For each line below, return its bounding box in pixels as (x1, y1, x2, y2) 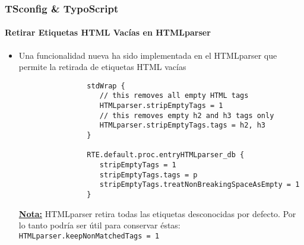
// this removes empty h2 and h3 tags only (99, 111, 274, 120)
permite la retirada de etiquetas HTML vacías (18, 61, 186, 73)
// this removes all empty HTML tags (99, 91, 249, 100)
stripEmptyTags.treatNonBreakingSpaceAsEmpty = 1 (99, 180, 300, 189)
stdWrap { (87, 81, 125, 90)
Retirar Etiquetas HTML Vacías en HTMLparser (5, 26, 211, 39)
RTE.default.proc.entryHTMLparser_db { (87, 151, 245, 160)
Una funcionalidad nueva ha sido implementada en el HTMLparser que (18, 49, 277, 61)
